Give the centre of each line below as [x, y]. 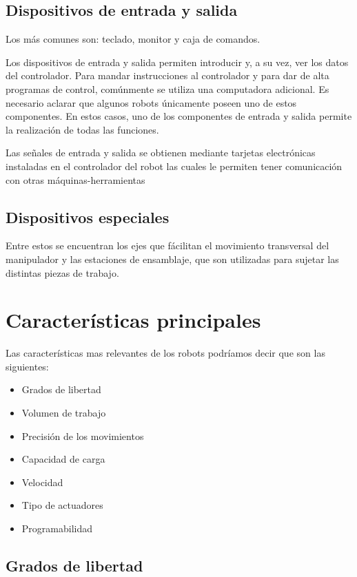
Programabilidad [57, 528]
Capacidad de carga [63, 459]
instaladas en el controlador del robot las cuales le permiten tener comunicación [174, 166]
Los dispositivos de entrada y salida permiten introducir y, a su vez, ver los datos [177, 62]
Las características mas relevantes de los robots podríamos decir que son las [165, 353]
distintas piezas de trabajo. [62, 272]
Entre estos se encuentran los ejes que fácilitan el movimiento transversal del [167, 245]
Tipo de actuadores [62, 505]
